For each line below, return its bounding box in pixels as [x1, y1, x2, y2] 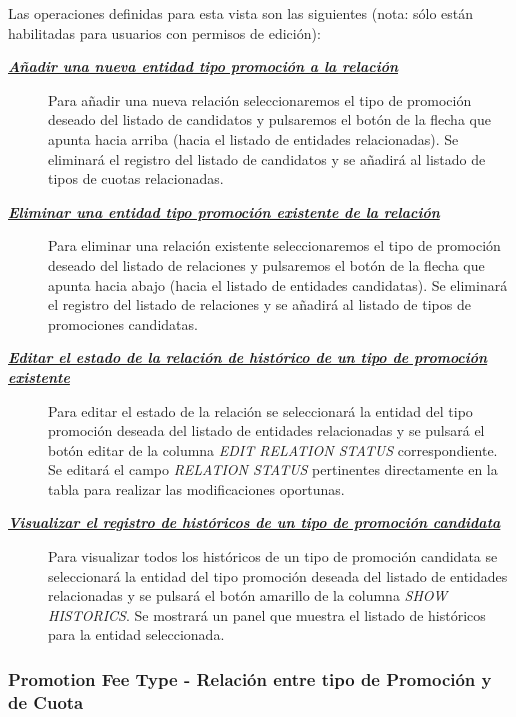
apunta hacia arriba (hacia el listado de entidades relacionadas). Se [48, 128, 459, 149]
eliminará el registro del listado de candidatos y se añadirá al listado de [48, 148, 486, 169]
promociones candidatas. [48, 313, 198, 334]
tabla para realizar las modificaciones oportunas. [48, 478, 345, 499]
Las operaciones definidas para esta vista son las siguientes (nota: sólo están [8, 3, 474, 23]
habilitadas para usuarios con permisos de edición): [8, 22, 321, 43]
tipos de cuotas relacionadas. [48, 168, 224, 189]
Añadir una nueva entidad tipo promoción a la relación [8, 56, 399, 77]
